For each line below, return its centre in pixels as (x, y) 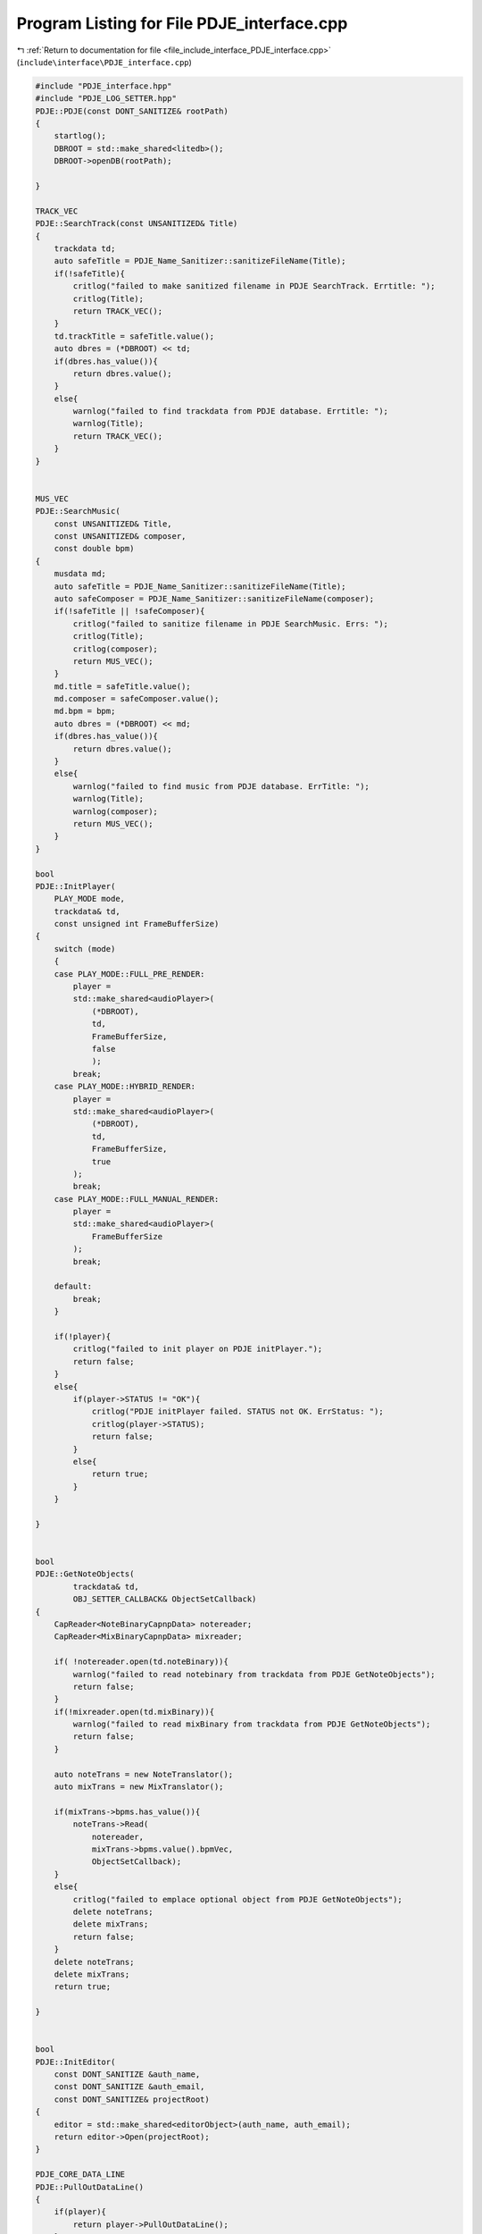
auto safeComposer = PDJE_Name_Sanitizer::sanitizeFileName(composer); (214, 598)
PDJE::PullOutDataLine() (90, 2187)
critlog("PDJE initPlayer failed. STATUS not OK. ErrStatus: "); (237, 1411)
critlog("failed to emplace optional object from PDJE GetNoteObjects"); (238, 1899)
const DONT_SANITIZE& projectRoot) (132, 2099)
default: (73, 1286)
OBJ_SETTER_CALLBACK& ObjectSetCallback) (165, 1599)
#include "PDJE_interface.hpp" (104, 86)
